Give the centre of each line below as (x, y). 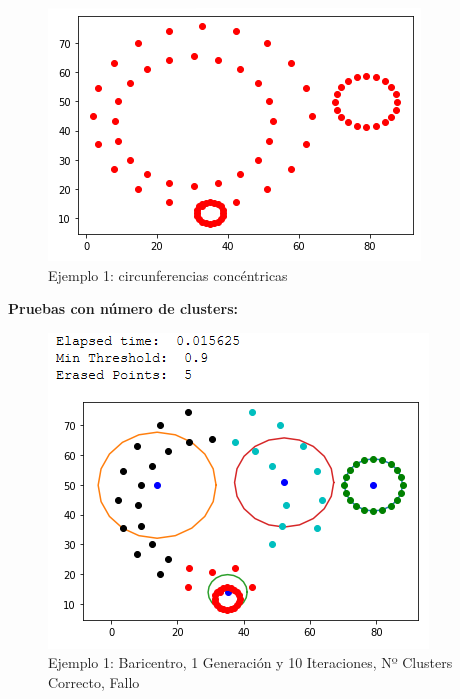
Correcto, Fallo (94, 681)
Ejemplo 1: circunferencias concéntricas (168, 274)
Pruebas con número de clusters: (123, 308)
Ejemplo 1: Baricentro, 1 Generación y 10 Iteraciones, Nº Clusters (250, 662)
